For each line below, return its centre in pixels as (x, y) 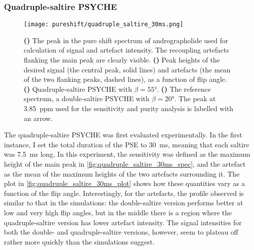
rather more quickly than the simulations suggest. (79, 241)
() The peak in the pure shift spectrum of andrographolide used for (126, 40)
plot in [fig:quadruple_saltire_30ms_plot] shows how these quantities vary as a (125, 183)
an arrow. (38, 118)
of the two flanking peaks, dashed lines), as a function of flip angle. (126, 79)
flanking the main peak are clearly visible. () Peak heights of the (122, 60)
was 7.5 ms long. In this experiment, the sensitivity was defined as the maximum (127, 154)
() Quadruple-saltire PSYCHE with (78, 89)
